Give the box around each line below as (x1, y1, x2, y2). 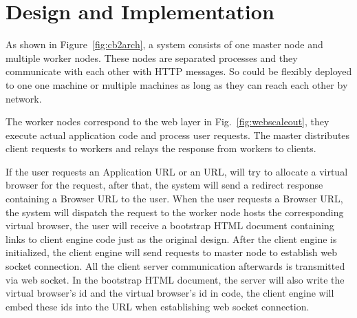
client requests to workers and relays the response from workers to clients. (6, 141, 316, 156)
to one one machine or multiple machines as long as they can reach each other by (6, 77, 348, 92)
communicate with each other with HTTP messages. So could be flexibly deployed (6, 64, 352, 78)
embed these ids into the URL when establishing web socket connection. (6, 299, 310, 313)
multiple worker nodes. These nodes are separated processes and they (6, 50, 298, 65)
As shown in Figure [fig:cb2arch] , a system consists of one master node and (6, 37, 323, 52)
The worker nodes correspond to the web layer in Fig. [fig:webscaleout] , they (6, 114, 329, 129)
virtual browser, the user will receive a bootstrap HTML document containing (6, 218, 334, 233)
